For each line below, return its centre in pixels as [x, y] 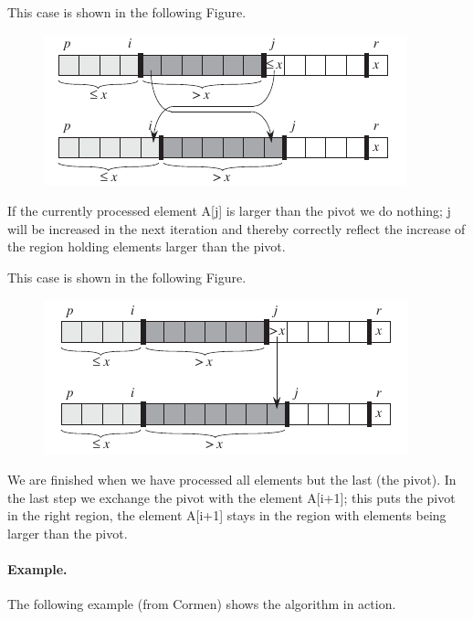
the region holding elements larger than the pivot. [147, 246]
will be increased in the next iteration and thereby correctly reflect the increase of [236, 228]
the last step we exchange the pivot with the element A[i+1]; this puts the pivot [231, 497]
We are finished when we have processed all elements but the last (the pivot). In [232, 480]
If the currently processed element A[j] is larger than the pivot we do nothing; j [229, 211]
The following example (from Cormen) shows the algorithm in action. [202, 604]
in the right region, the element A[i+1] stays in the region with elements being [227, 515]
